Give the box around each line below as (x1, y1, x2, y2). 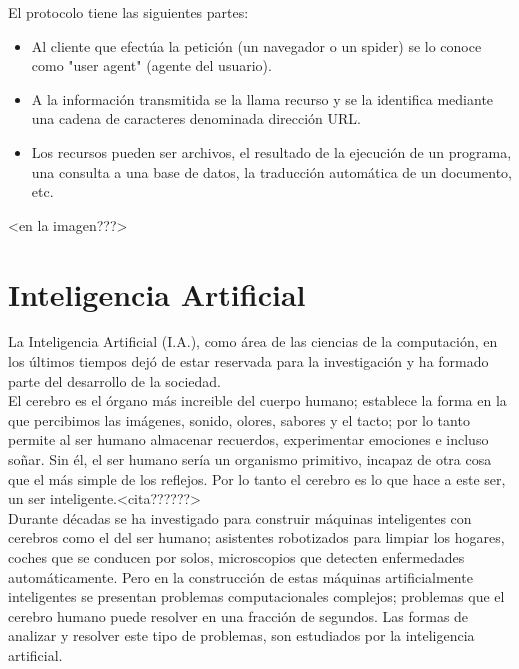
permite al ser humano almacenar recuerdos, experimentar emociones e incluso (8, 429, 489, 450)
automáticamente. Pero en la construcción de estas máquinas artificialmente (8, 566, 473, 587)
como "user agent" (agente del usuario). (31, 55, 272, 76)
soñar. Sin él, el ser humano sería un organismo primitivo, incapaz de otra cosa (8, 449, 492, 470)
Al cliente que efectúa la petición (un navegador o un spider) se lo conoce (31, 35, 482, 56)
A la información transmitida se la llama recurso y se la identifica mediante (31, 88, 494, 109)
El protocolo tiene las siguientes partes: (8, 2, 249, 22)
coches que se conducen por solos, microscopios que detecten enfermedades (8, 547, 465, 567)
